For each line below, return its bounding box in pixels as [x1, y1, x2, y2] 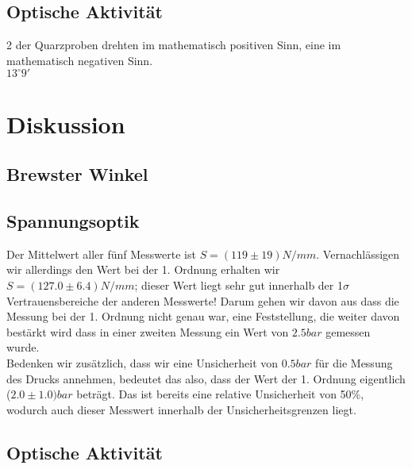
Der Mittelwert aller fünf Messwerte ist [6, 245, 196, 262]
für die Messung [315, 354, 393, 371]
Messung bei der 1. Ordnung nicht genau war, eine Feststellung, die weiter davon [6, 308, 400, 325]
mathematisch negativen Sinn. [6, 52, 153, 68]
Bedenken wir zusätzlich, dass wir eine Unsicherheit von [6, 354, 279, 371]
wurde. [6, 339, 40, 356]
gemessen [325, 323, 371, 340]
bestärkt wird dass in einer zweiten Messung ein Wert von [6, 323, 289, 340]
